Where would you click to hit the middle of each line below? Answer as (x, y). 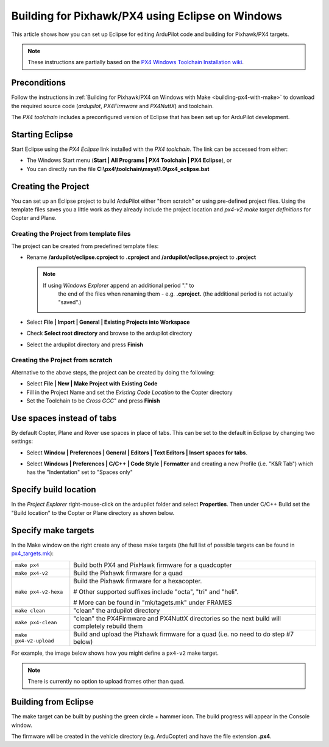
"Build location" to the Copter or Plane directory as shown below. (93, 512)
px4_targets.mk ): (33, 553)
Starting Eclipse (42, 134)
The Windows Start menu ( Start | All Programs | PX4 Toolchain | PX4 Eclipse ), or (129, 160)
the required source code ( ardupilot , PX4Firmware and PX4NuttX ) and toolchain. (112, 106)
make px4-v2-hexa (39, 592)
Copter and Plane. (34, 218)
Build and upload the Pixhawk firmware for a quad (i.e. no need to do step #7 (183, 634)
